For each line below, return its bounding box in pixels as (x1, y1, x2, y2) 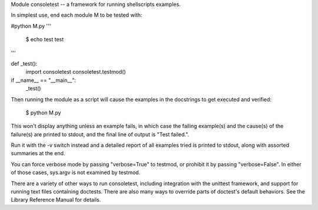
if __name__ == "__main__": (11, 77, 77, 84)
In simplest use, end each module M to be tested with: (11, 12, 143, 19)
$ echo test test (25, 36, 64, 43)
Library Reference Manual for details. (11, 196, 101, 204)
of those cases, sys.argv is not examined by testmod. (11, 169, 141, 176)
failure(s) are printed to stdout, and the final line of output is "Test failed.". (11, 130, 190, 138)
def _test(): (11, 60, 38, 67)
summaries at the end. (11, 150, 65, 157)
